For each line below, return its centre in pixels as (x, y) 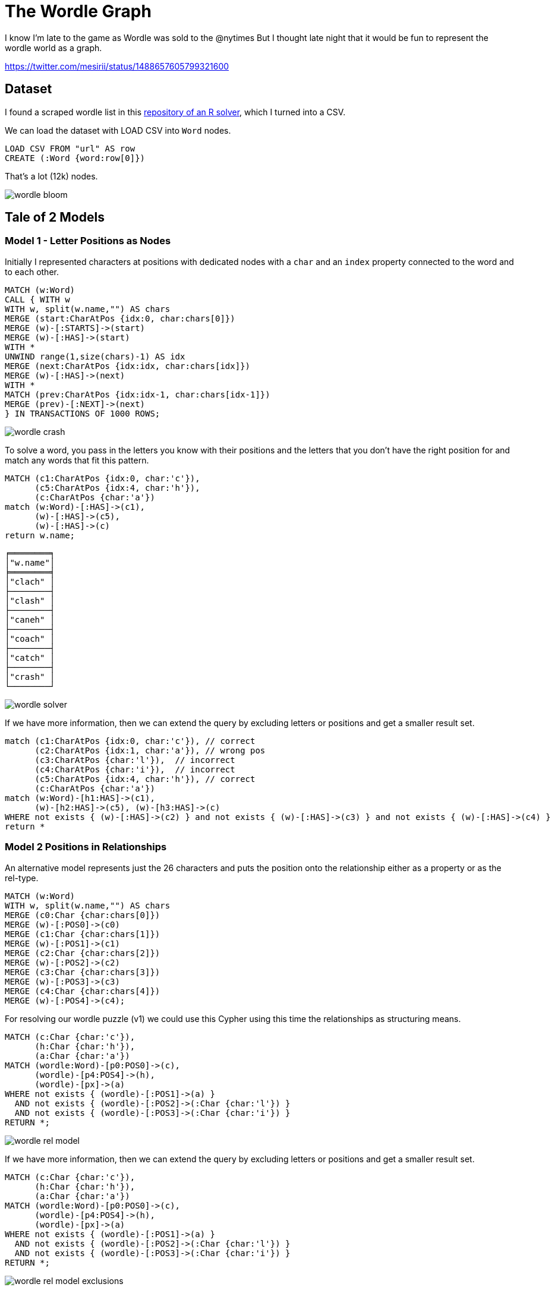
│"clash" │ (30, 600)
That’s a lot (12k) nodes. (51, 176)
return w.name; (40, 535)
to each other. (32, 272)
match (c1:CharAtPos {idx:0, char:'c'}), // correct (130, 741)
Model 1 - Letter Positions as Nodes (88, 241)
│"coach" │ (30, 638)
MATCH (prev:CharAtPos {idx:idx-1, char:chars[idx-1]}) (138, 394)
